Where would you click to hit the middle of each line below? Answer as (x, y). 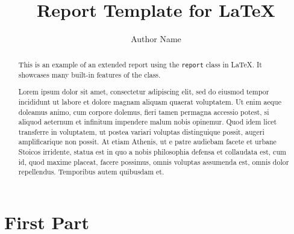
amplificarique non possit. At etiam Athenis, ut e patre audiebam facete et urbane (147, 142)
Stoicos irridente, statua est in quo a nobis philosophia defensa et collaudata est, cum (152, 152)
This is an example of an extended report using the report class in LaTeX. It (140, 64)
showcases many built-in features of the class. (89, 74)
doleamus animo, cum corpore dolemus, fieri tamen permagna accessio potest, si (144, 112)
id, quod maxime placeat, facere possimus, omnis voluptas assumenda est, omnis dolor (154, 162)
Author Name (156, 39)
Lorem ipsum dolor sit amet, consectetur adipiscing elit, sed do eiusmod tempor (144, 92)
